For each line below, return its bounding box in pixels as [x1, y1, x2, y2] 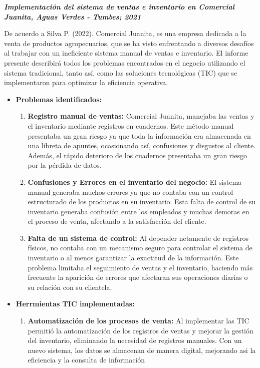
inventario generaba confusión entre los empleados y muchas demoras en [28, 206, 249, 216]
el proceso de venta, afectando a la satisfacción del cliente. [28, 216, 206, 226]
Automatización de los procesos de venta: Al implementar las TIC [28, 315, 249, 326]
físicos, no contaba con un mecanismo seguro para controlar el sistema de [28, 242, 252, 253]
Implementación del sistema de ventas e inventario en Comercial [4, 2, 234, 12]
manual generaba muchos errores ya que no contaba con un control [28, 186, 233, 197]
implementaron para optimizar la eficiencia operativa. [4, 77, 168, 88]
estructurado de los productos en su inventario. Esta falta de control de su [28, 196, 256, 207]
